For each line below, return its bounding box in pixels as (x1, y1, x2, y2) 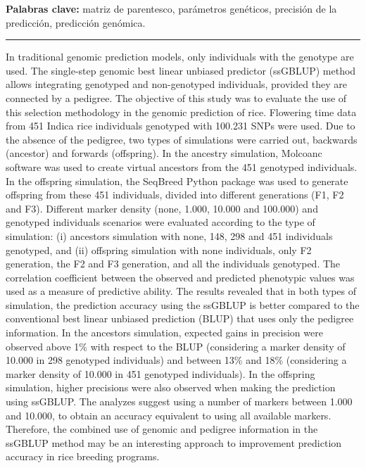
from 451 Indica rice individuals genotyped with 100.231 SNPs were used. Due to (6, 118, 355, 133)
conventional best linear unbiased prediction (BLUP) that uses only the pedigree (6, 311, 354, 326)
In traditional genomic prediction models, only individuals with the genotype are (6, 49, 354, 64)
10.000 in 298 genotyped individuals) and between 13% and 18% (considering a (6, 353, 347, 367)
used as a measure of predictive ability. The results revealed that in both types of (6, 284, 356, 298)
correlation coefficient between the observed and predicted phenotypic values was (6, 270, 355, 284)
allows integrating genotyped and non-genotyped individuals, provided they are (6, 77, 347, 91)
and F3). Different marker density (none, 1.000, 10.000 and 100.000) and (6, 201, 318, 215)
